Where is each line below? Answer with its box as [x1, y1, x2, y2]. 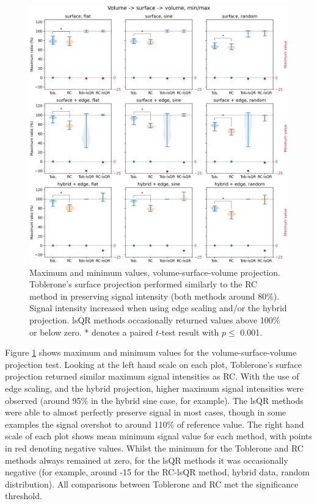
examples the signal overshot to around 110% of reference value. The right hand [5, 417, 304, 430]
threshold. [5, 489, 42, 502]
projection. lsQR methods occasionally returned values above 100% [29, 313, 280, 326]
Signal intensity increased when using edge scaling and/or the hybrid [29, 301, 287, 314]
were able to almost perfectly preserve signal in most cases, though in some [5, 406, 286, 419]
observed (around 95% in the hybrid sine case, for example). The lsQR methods [5, 394, 304, 406]
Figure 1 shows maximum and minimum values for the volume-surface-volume [5, 346, 297, 359]
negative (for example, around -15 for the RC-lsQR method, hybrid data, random [5, 466, 310, 478]
